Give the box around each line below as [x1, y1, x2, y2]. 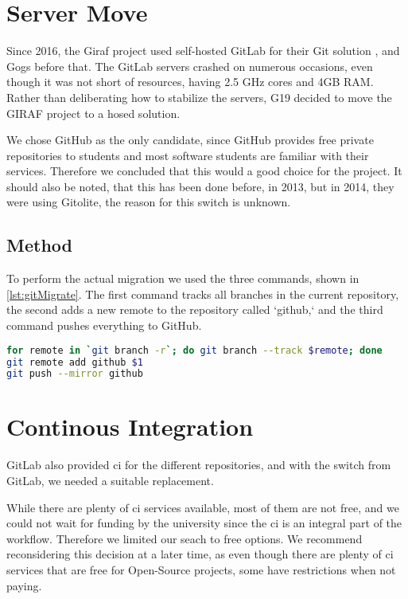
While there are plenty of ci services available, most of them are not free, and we [6, 499, 399, 515]
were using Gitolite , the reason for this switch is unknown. [6, 194, 291, 210]
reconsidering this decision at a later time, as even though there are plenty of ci [6, 546, 394, 562]
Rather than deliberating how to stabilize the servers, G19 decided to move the [6, 88, 392, 105]
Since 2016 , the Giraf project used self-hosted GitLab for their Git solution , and [6, 42, 400, 59]
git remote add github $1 [6, 356, 143, 368]
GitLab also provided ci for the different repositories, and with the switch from [6, 456, 391, 473]
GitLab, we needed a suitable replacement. [6, 472, 214, 488]
